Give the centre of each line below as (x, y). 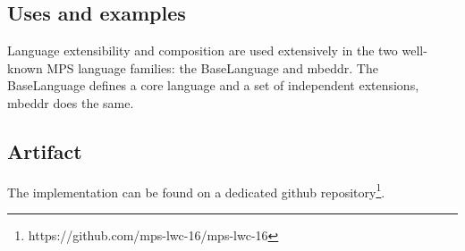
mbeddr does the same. (71, 102)
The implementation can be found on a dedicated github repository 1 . (196, 190)
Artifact (45, 151)
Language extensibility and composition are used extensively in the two (203, 50)
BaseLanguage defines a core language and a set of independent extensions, (213, 85)
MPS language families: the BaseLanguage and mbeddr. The (212, 67)
